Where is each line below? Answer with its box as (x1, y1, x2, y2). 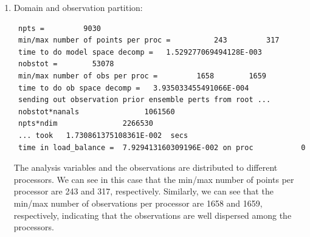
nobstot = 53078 (18, 60, 114, 69)
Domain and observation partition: (13, 1, 143, 13)
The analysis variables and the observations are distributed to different (13, 161, 278, 174)
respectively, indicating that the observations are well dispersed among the (13, 208, 292, 221)
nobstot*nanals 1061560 (18, 107, 175, 116)
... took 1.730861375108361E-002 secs (18, 131, 188, 140)
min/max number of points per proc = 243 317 (18, 36, 280, 45)
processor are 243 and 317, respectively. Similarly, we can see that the (13, 185, 274, 197)
